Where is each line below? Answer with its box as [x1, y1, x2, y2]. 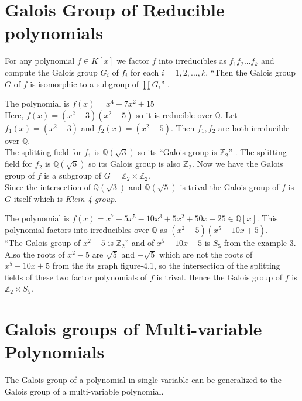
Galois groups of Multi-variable [5, 317, 262, 341]
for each [131, 66, 159, 78]
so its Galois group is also [88, 157, 181, 170]
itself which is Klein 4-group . [13, 192, 117, 204]
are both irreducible [218, 121, 290, 133]
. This [256, 212, 278, 224]
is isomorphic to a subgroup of [30, 77, 139, 90]
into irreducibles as [159, 54, 227, 67]
